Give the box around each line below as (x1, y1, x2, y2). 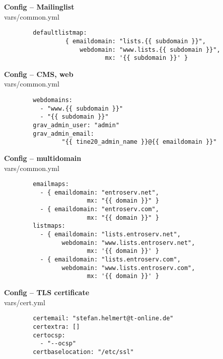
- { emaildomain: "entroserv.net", (40, 189, 159, 196)
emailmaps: (33, 181, 69, 188)
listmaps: (33, 222, 65, 230)
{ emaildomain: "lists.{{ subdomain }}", (65, 37, 206, 45)
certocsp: (33, 331, 65, 339)
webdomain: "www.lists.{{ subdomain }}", (80, 46, 220, 53)
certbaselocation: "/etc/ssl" (33, 348, 134, 355)
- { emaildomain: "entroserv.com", (40, 206, 159, 213)
